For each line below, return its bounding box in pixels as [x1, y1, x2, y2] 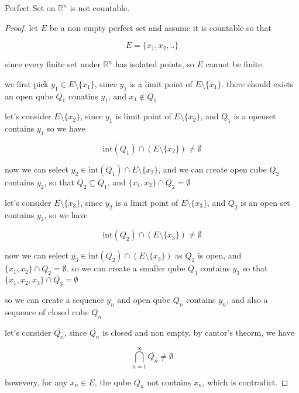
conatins [68, 89, 98, 102]
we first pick [5, 77, 49, 89]
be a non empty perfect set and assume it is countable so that [49, 21, 271, 33]
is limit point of [115, 110, 171, 122]
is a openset [233, 110, 276, 122]
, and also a [226, 294, 268, 306]
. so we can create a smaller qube [66, 262, 185, 274]
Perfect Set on [5, 2, 56, 13]
